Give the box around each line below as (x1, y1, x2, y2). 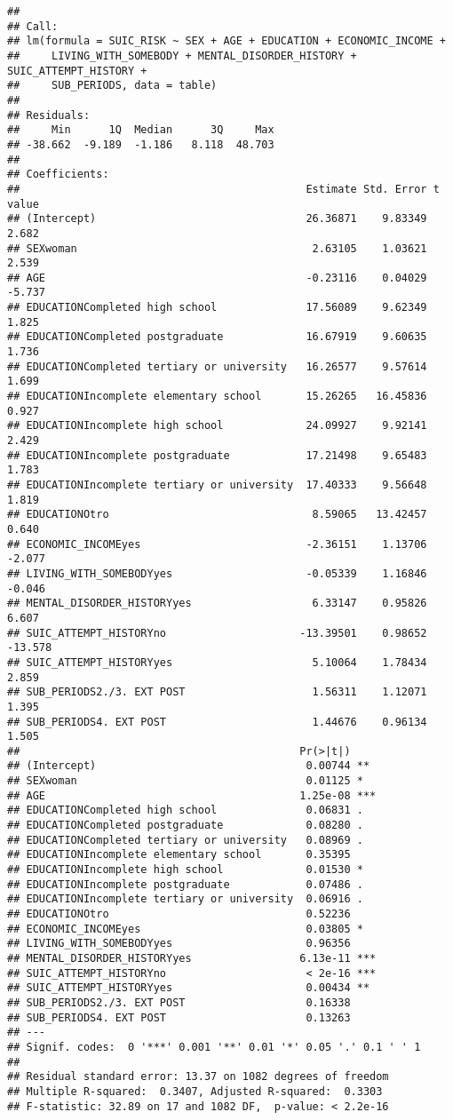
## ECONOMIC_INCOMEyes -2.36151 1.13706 (7, 537, 427, 551)
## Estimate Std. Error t (7, 182, 440, 195)
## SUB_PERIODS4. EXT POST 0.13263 (7, 1011, 351, 1024)
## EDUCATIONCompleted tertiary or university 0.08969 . (7, 833, 363, 846)
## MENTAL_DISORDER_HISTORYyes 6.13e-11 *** (7, 952, 377, 965)
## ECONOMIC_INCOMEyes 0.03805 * (7, 922, 363, 935)
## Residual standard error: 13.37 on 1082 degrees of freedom (7, 1070, 389, 1084)
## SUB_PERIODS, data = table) (7, 79, 218, 92)
